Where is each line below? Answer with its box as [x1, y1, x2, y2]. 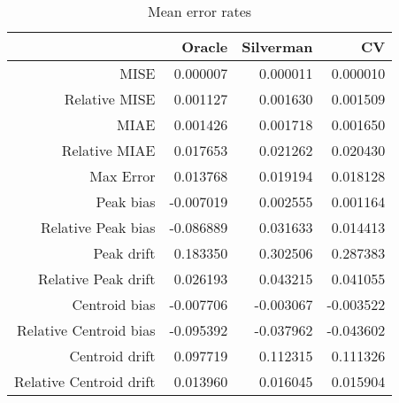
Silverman [242, 36, 313, 57]
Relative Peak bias [41, 217, 156, 237]
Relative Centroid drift [14, 371, 156, 391]
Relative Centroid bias [17, 320, 156, 340]
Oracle [181, 36, 228, 57]
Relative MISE [64, 89, 156, 109]
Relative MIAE [61, 140, 156, 160]
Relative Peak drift [37, 268, 156, 289]
